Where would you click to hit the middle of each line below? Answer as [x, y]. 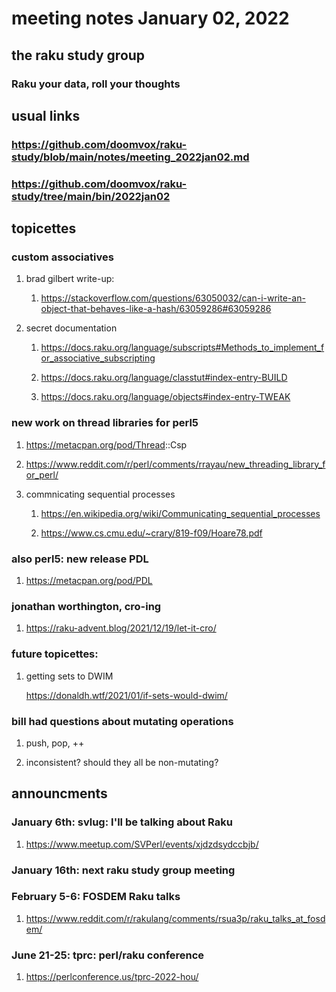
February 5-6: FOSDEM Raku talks [96, 897]
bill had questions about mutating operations [122, 721]
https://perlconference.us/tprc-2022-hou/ [112, 977]
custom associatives [62, 257]
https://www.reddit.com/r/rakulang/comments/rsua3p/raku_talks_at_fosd [175, 918]
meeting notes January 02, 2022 [150, 18]
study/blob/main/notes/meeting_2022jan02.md [130, 157]
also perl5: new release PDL [80, 559]
